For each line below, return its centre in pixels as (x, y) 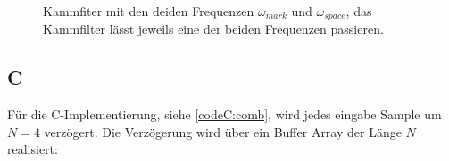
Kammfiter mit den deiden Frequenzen (149, 11)
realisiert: (33, 149)
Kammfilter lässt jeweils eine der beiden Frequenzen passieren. (213, 29)
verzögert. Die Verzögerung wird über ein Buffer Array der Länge (223, 131)
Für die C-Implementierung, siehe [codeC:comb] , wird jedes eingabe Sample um (224, 114)
